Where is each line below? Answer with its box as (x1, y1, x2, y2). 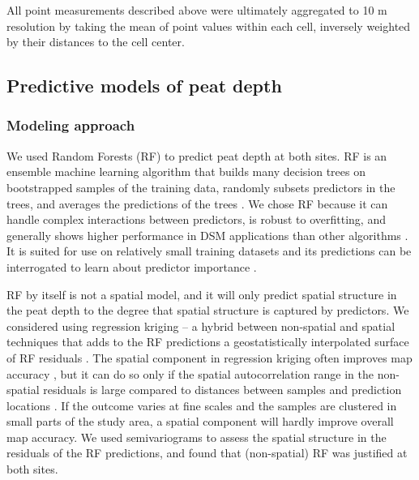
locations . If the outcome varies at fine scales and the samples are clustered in (6, 396, 397, 414)
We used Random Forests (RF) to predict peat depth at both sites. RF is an (6, 147, 387, 164)
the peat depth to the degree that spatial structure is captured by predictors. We (6, 302, 409, 319)
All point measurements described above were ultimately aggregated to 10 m (6, 2, 387, 18)
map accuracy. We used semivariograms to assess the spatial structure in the (6, 428, 387, 445)
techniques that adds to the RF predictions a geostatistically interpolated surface (6, 333, 409, 350)
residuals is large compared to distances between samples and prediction (43, 381, 402, 398)
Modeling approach (6, 115, 135, 135)
